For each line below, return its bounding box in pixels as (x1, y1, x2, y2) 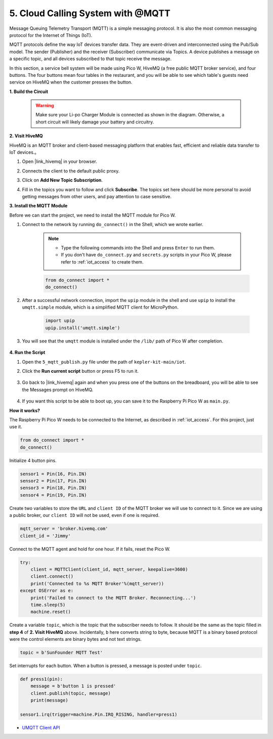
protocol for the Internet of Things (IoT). (9, 32, 93, 38)
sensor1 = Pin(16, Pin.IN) (20, 471, 87, 476)
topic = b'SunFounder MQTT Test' (20, 650, 103, 656)
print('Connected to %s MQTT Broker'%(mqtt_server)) (30, 581, 164, 586)
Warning (35, 103, 54, 109)
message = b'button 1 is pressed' (30, 683, 116, 689)
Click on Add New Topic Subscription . (22, 177, 103, 183)
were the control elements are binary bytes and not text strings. (9, 636, 142, 642)
